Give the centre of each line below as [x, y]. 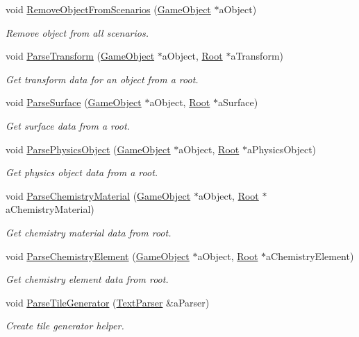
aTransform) [257, 56]
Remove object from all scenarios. [77, 32]
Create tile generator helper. [65, 326]
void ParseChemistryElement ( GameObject [98, 256]
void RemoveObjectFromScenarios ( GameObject [108, 9]
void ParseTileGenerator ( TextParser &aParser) [108, 302]
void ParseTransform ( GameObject [80, 56]
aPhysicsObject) [282, 149]
